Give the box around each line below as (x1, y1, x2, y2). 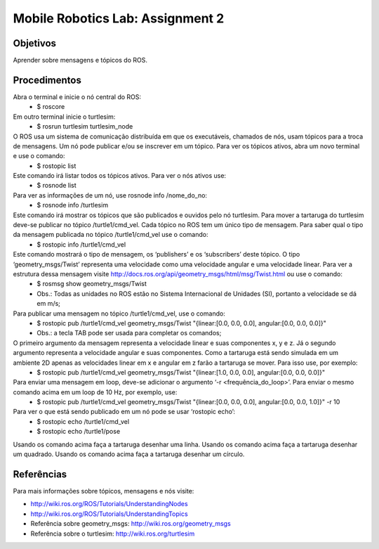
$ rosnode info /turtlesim (36, 201, 109, 209)
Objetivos (13, 37, 56, 49)
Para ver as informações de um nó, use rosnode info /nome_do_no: (13, 190, 207, 200)
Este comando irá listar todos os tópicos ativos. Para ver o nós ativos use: (13, 172, 227, 180)
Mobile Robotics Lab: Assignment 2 (13, 11, 225, 26)
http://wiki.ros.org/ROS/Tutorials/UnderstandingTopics (30, 510, 189, 518)
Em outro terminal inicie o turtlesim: (13, 112, 116, 121)
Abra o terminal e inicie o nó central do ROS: (13, 92, 142, 101)
